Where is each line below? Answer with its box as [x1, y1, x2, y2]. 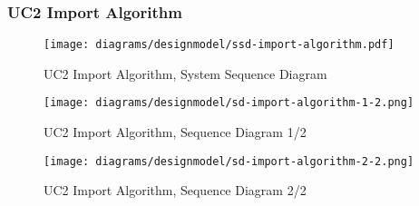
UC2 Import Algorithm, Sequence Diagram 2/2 [44, 181, 307, 200]
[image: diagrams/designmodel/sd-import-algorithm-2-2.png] [44, 154, 414, 168]
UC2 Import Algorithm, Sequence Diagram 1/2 [44, 123, 307, 142]
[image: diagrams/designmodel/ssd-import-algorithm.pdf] [44, 38, 395, 52]
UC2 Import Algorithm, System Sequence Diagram [44, 64, 327, 83]
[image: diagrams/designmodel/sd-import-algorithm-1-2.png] [44, 96, 414, 110]
